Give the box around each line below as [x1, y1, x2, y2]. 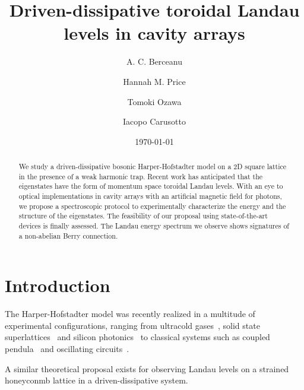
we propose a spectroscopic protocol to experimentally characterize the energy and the [18, 201, 286, 211]
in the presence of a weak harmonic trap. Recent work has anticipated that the [18, 171, 263, 181]
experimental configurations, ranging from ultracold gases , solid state [5, 319, 260, 331]
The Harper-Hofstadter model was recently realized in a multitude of [5, 307, 255, 320]
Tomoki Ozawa [127, 95, 182, 107]
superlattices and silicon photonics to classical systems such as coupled [5, 331, 270, 343]
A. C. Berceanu [126, 55, 182, 68]
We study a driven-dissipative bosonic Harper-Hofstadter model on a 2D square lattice [18, 161, 287, 172]
